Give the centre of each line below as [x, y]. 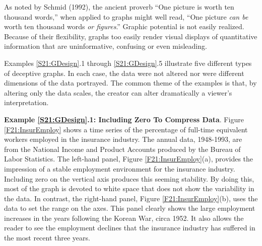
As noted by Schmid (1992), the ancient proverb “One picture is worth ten [119, 7]
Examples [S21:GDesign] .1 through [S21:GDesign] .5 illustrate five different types [128, 63]
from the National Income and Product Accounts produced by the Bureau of [122, 149]
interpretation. [26, 102]
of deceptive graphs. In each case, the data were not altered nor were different [124, 73]
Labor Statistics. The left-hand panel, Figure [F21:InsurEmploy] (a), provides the [129, 159]
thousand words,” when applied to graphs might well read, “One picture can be [126, 16]
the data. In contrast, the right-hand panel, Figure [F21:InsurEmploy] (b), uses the [131, 198]
